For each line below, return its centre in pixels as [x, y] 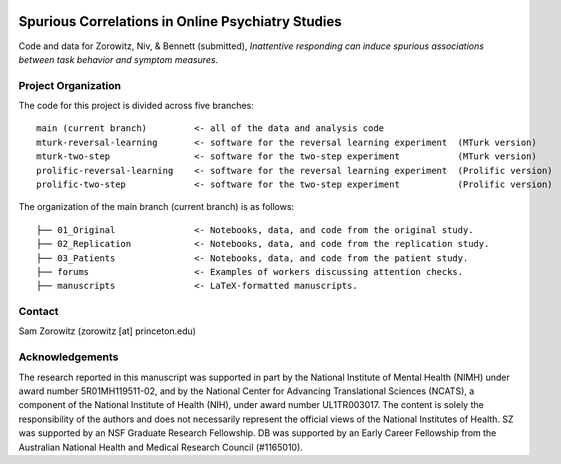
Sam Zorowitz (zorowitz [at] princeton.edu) [107, 331]
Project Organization [70, 85]
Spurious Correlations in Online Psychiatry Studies [180, 21]
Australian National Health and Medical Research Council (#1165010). [161, 447]
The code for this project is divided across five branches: [136, 106]
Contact [38, 312]
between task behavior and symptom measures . [118, 59]
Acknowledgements [68, 357]
